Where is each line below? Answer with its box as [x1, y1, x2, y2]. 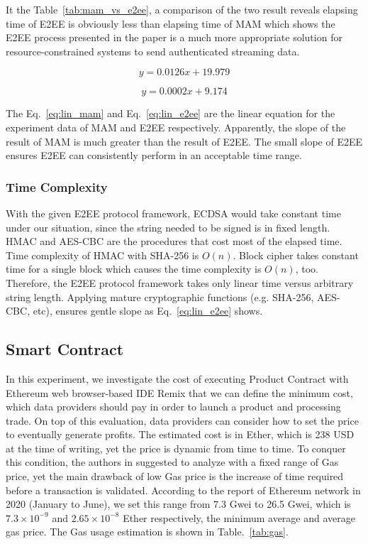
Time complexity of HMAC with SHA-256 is [6, 247, 199, 262]
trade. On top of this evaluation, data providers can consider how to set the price [6, 413, 359, 428]
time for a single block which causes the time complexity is [6, 261, 262, 276]
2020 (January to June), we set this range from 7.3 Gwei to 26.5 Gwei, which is [6, 496, 351, 511]
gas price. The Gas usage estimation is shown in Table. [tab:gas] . [6, 524, 289, 539]
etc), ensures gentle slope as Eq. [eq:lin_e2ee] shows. [33, 303, 263, 318]
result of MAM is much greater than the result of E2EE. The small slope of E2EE [6, 134, 362, 148]
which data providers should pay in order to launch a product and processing [6, 399, 341, 414]
